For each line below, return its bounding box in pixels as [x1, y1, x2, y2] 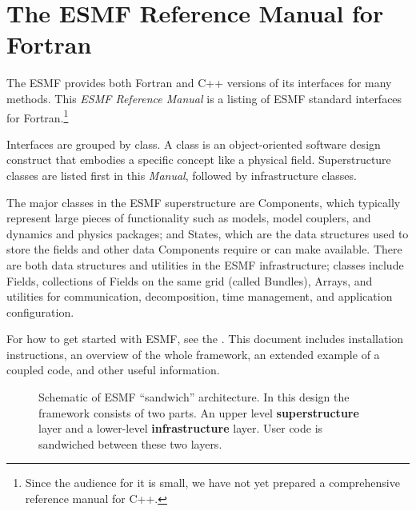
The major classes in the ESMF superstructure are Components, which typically [6, 194, 401, 210]
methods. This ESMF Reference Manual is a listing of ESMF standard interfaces [6, 90, 402, 106]
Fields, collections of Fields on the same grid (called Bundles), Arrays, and [6, 272, 373, 289]
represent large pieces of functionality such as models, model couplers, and [6, 210, 371, 226]
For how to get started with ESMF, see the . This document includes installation [6, 330, 404, 347]
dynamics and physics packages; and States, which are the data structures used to [6, 225, 409, 242]
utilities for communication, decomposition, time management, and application [6, 288, 393, 305]
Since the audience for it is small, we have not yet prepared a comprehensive [25, 474, 400, 491]
